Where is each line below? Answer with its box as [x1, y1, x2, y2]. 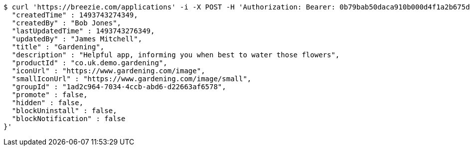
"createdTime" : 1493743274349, [11, 11, 138, 19]
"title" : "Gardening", [11, 43, 105, 51]
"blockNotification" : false [11, 115, 126, 123]
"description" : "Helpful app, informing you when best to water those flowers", [11, 51, 340, 59]
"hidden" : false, [11, 99, 84, 107]
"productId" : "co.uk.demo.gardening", [11, 59, 167, 67]
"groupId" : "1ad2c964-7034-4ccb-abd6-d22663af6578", [11, 83, 226, 91]
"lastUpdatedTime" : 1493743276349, [11, 27, 155, 35]
